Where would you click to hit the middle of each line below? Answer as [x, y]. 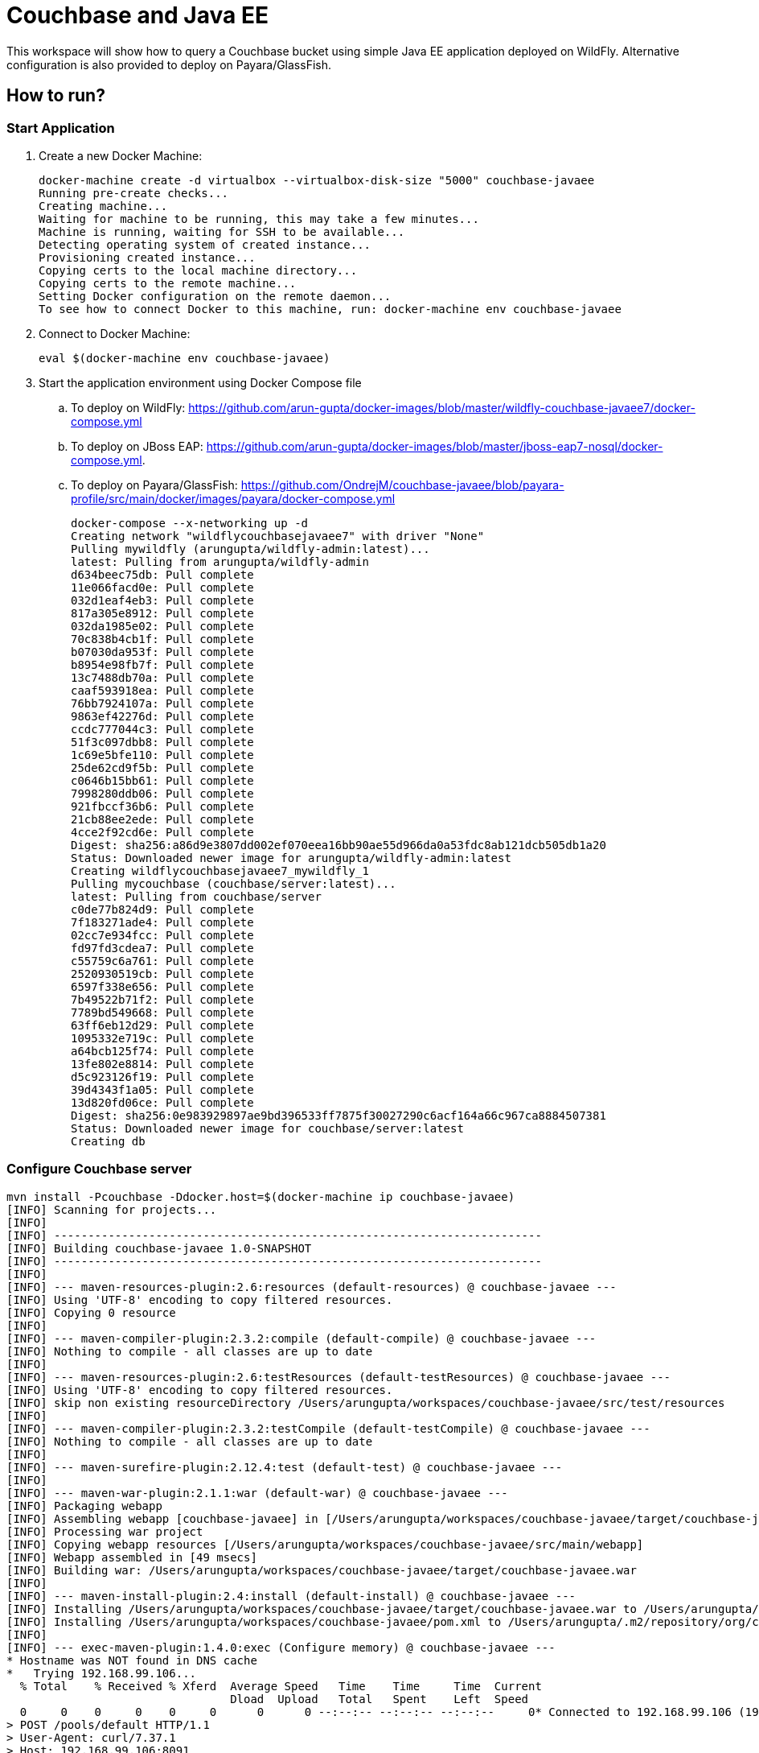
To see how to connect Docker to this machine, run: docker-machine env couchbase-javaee [330, 309]
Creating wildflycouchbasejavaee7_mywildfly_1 [220, 870]
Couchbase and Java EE [137, 15]
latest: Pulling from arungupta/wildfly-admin [220, 561]
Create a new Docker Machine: [121, 155]
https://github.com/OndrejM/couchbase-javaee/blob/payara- [402, 485]
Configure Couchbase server [99, 1169]
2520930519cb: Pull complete [162, 973]
